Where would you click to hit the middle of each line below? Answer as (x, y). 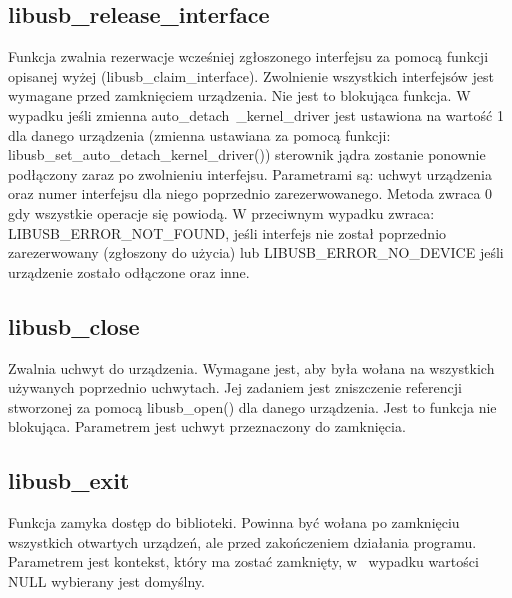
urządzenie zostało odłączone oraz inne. (129, 271)
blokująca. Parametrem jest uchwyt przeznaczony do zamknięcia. (207, 426)
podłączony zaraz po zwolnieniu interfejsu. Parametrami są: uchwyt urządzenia (250, 173)
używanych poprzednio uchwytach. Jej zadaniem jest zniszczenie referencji (235, 387)
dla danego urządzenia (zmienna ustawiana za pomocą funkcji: (199, 134)
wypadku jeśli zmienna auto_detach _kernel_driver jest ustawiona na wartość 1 (256, 114)
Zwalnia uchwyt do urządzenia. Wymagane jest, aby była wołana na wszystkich (251, 367)
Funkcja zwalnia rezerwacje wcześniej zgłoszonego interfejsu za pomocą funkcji (248, 56)
